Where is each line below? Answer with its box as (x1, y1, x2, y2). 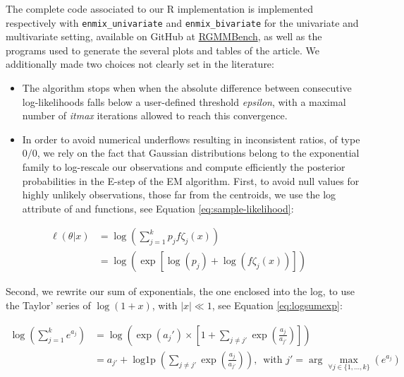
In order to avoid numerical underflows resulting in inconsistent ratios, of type (22, 131, 360, 146)
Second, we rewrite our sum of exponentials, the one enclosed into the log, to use (6, 284, 355, 299)
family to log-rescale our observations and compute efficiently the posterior (22, 160, 345, 174)
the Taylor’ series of (6, 298, 91, 313)
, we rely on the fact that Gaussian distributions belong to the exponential (37, 145, 360, 160)
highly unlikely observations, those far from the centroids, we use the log (22, 187, 336, 202)
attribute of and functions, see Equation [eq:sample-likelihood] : (22, 201, 294, 215)
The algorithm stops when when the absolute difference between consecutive (22, 80, 352, 95)
